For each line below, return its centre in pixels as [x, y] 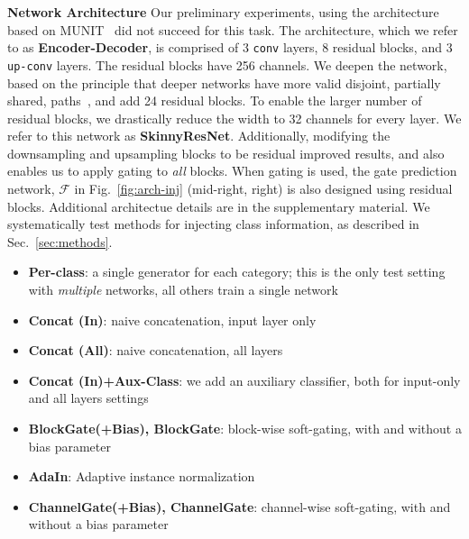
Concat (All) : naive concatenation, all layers [156, 350]
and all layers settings [88, 398]
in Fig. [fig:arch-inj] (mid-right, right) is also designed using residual [263, 189]
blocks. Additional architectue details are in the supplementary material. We [219, 206]
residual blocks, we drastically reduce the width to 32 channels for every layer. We [234, 118]
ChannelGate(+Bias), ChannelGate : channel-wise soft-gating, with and [239, 506]
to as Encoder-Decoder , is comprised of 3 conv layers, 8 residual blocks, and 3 [230, 47]
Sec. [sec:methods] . [60, 241]
